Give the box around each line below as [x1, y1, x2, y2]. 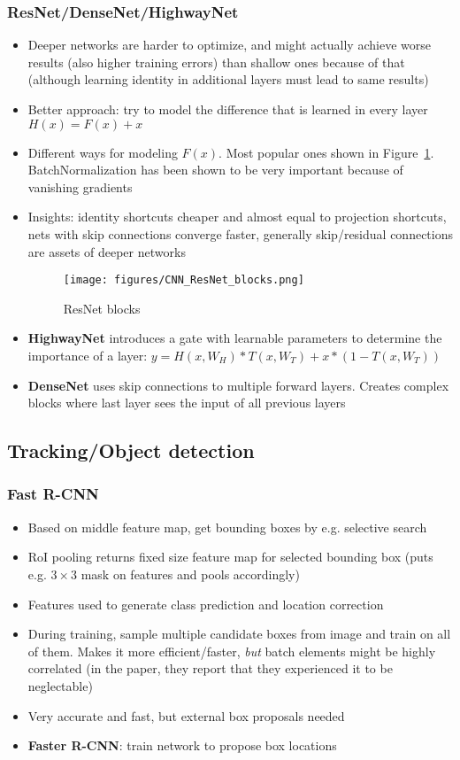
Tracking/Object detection [7, 437, 255, 464]
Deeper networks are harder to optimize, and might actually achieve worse [27, 35, 431, 54]
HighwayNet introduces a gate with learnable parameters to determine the [27, 329, 442, 347]
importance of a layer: [27, 346, 148, 364]
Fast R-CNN [7, 483, 99, 505]
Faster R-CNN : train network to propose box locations [27, 736, 337, 755]
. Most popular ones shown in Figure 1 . [218, 143, 434, 161]
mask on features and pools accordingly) [80, 564, 300, 583]
